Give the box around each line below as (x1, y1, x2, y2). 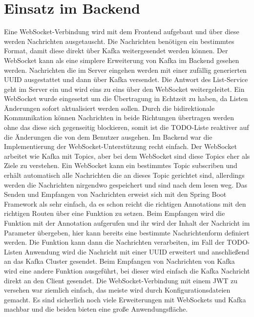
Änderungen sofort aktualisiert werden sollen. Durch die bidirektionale (4, 103, 215, 113)
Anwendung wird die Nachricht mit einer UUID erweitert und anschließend (24, 246, 250, 256)
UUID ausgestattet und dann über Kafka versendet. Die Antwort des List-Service (4, 74, 248, 85)
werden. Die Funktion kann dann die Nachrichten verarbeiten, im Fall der (4, 237, 225, 247)
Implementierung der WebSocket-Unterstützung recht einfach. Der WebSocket (4, 141, 237, 151)
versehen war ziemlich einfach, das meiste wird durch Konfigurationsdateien (4, 285, 231, 295)
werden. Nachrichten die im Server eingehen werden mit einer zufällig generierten (4, 64, 247, 75)
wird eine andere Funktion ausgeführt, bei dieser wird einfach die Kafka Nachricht (4, 265, 250, 275)
